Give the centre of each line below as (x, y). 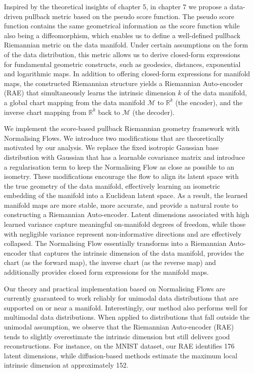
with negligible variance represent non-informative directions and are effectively (123, 233)
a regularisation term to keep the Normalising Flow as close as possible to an (119, 166)
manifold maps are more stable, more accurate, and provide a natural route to (121, 205)
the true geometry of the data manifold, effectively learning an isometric (112, 186)
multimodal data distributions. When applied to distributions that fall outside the (127, 317)
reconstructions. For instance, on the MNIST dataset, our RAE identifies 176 (119, 346)
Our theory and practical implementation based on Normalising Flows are (115, 288)
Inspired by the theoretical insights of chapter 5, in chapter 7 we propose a (116, 6)
